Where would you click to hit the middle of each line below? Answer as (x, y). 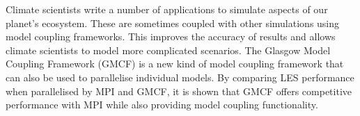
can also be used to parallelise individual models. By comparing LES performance (180, 77)
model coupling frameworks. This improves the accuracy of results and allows (171, 36)
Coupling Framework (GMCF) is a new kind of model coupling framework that (175, 64)
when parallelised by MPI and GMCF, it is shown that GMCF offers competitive (179, 91)
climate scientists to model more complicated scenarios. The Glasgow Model (168, 50)
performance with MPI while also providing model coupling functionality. (162, 105)
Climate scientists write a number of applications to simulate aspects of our (167, 9)
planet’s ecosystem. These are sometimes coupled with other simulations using (173, 23)
